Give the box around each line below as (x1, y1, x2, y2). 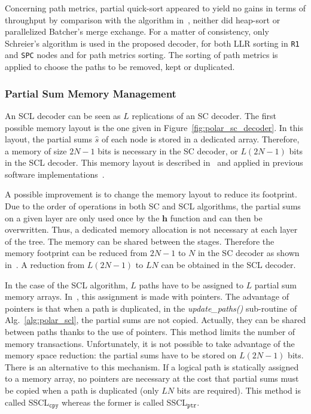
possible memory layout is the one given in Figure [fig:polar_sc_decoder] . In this (5, 121, 303, 133)
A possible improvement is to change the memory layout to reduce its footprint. (5, 188, 297, 200)
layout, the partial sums (5, 133, 93, 145)
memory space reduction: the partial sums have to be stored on (5, 349, 237, 361)
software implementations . (5, 168, 105, 180)
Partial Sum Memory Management (5, 86, 176, 101)
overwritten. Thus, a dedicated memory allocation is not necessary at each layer (5, 223, 298, 236)
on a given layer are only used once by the (5, 211, 160, 224)
